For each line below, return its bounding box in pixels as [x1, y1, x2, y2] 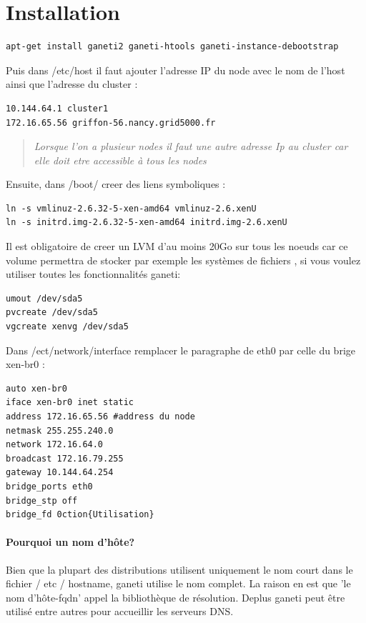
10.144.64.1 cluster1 [6, 103, 109, 114]
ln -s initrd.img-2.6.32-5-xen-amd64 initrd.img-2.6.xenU [6, 217, 287, 228]
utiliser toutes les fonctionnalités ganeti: [6, 266, 181, 281]
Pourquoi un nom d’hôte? [6, 534, 135, 549]
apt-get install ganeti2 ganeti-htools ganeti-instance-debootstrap [6, 41, 339, 52]
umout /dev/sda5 [6, 293, 83, 304]
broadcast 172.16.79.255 [6, 453, 124, 464]
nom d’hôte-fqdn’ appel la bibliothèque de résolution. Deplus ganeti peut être [6, 589, 345, 604]
